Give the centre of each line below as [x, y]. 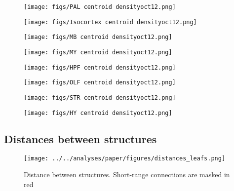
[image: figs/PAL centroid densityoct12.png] [100, 7]
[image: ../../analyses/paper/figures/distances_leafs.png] [125, 159]
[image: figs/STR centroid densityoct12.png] [100, 97]
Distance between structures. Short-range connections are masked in [127, 174]
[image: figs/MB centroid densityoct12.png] [98, 37]
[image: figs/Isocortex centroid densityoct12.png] [110, 22]
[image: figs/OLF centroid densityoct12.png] [100, 83]
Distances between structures [80, 138]
